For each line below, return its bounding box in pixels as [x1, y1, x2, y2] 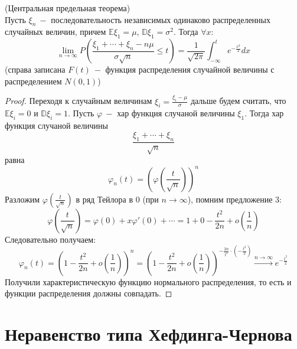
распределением [5, 74, 62, 87]
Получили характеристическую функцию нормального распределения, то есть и [5, 275, 292, 288]
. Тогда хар [244, 107, 284, 119]
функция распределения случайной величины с [105, 63, 275, 76]
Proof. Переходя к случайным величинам [5, 94, 152, 107]
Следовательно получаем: [5, 233, 96, 245]
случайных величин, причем [5, 25, 106, 38]
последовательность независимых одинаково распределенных [51, 13, 271, 25]
